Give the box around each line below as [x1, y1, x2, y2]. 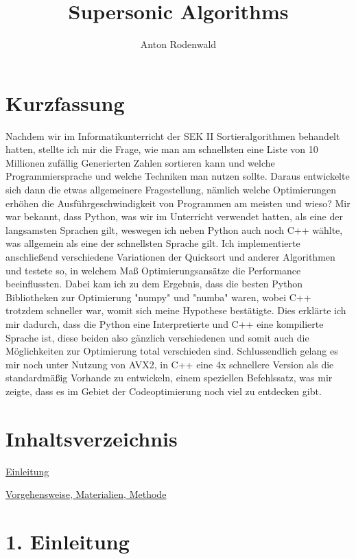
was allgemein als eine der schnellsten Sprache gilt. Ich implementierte [5, 236, 300, 250]
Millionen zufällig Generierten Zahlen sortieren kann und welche [5, 155, 275, 169]
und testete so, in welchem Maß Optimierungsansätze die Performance [5, 263, 301, 277]
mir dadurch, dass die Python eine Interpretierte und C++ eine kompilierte [5, 316, 324, 331]
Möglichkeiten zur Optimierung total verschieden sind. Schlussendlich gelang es [5, 344, 338, 358]
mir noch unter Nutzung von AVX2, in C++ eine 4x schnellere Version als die [5, 357, 334, 371]
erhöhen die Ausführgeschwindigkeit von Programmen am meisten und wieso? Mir [5, 195, 351, 210]
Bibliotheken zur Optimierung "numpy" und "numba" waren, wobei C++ [5, 289, 311, 304]
